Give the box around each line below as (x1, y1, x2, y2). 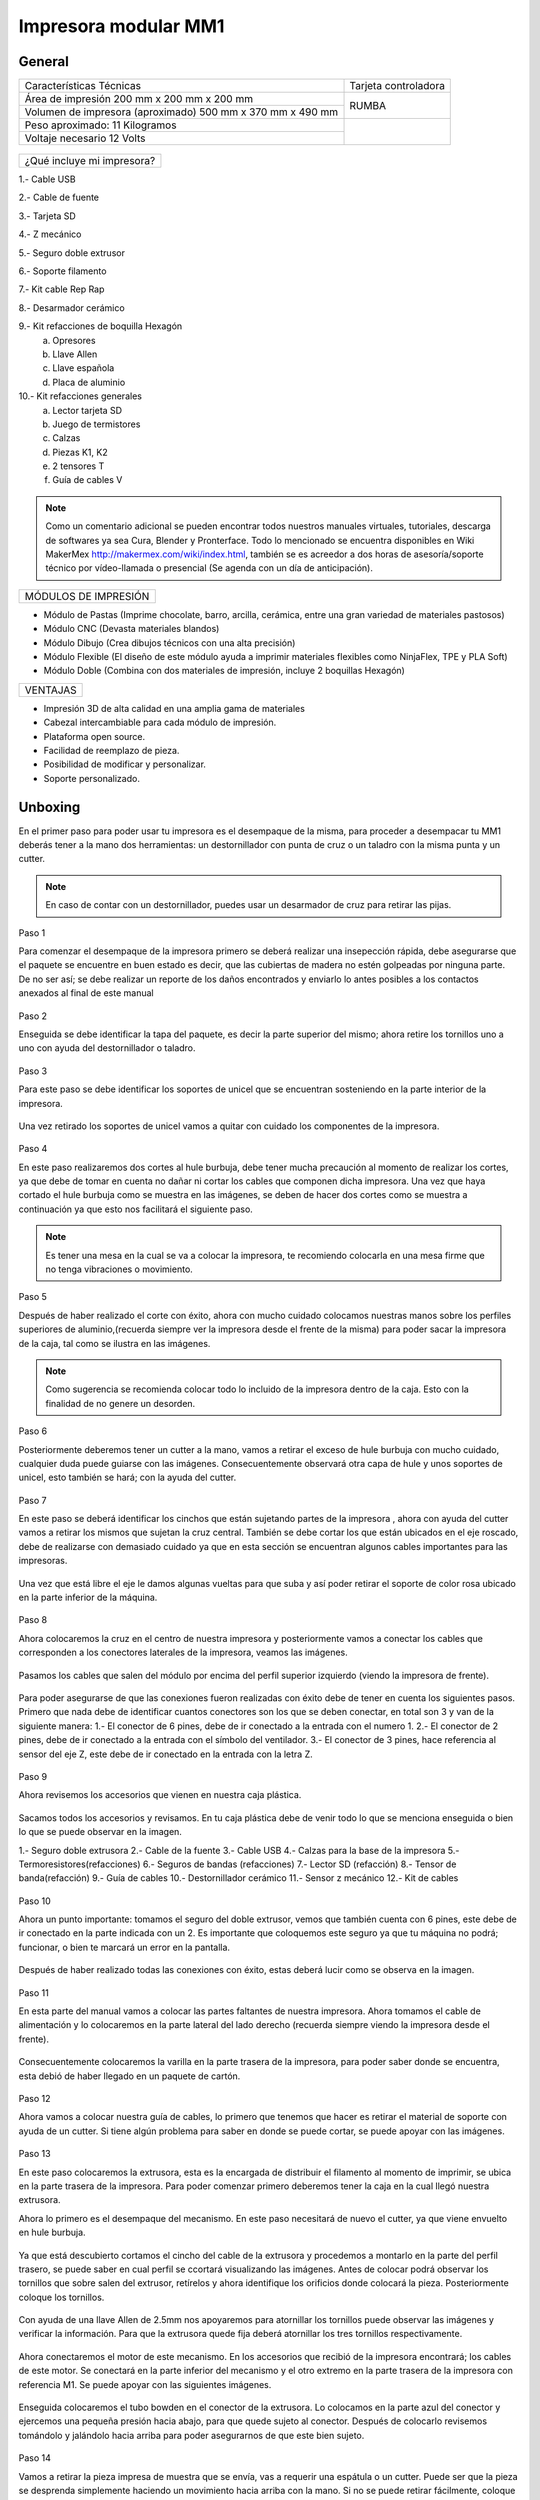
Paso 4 (18, 1143, 48, 1155)
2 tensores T (52, 460, 105, 472)
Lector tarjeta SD (52, 404, 123, 416)
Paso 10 (18, 1895, 52, 1907)
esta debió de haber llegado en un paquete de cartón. (18, 2070, 241, 2082)
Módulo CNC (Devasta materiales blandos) (43, 623, 220, 635)
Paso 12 (18, 2092, 51, 2104)
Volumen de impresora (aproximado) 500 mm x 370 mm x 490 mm (24, 105, 339, 119)
